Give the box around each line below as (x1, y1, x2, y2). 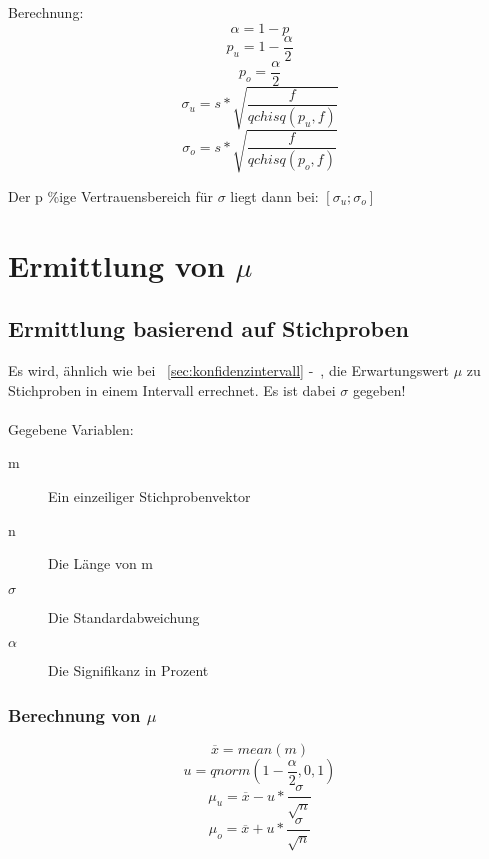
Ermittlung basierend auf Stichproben (8, 313, 410, 344)
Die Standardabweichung (48, 606, 200, 627)
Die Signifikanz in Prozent (48, 660, 209, 681)
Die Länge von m (48, 553, 153, 574)
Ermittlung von (8, 244, 225, 285)
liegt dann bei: (230, 185, 319, 206)
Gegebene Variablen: (8, 418, 134, 439)
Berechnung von (8, 702, 141, 727)
